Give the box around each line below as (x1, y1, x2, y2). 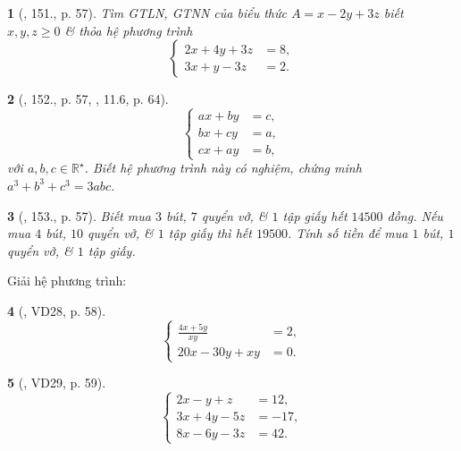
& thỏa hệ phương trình (64, 21, 193, 39)
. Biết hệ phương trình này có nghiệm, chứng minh (84, 158, 362, 177)
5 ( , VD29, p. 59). (7, 373, 106, 392)
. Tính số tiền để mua (287, 224, 408, 243)
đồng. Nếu (387, 206, 443, 225)
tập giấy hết (282, 206, 348, 225)
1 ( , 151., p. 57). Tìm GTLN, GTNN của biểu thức (7, 4, 287, 21)
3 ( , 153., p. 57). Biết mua (7, 206, 151, 225)
